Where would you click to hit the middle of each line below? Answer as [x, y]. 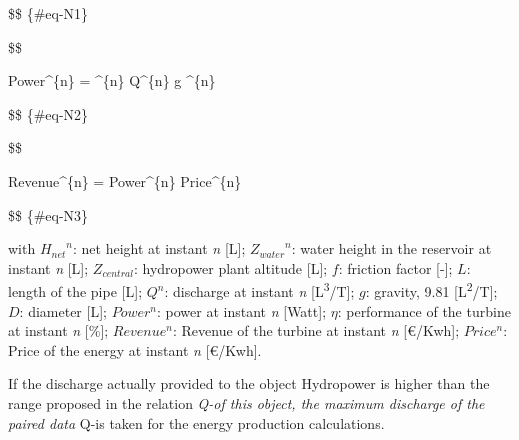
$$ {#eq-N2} [48, 113]
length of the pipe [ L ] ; [75, 291]
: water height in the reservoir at [391, 248]
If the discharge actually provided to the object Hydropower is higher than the [249, 383]
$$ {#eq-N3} [48, 214]
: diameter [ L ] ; [63, 310]
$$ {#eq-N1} [48, 13]
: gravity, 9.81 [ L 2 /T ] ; [431, 289]
